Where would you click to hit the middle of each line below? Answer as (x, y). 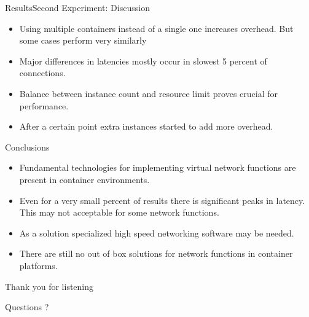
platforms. (38, 265)
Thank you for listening (49, 286)
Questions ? (27, 307)
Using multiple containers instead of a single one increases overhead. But (156, 28)
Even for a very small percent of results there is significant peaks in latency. (162, 200)
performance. (44, 105)
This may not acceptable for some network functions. (119, 212)
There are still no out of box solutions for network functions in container (156, 253)
